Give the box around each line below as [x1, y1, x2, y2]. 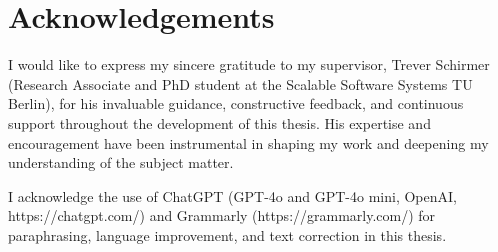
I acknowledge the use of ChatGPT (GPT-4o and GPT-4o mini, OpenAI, [8, 185, 457, 206]
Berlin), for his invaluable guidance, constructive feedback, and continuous [8, 93, 464, 114]
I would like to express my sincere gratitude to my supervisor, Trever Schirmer [8, 54, 490, 75]
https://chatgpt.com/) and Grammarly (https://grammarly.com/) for [8, 205, 436, 226]
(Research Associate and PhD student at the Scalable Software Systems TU [8, 73, 473, 94]
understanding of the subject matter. [8, 152, 234, 173]
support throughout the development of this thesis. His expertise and [8, 112, 431, 133]
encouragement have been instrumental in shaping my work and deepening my [8, 132, 489, 153]
